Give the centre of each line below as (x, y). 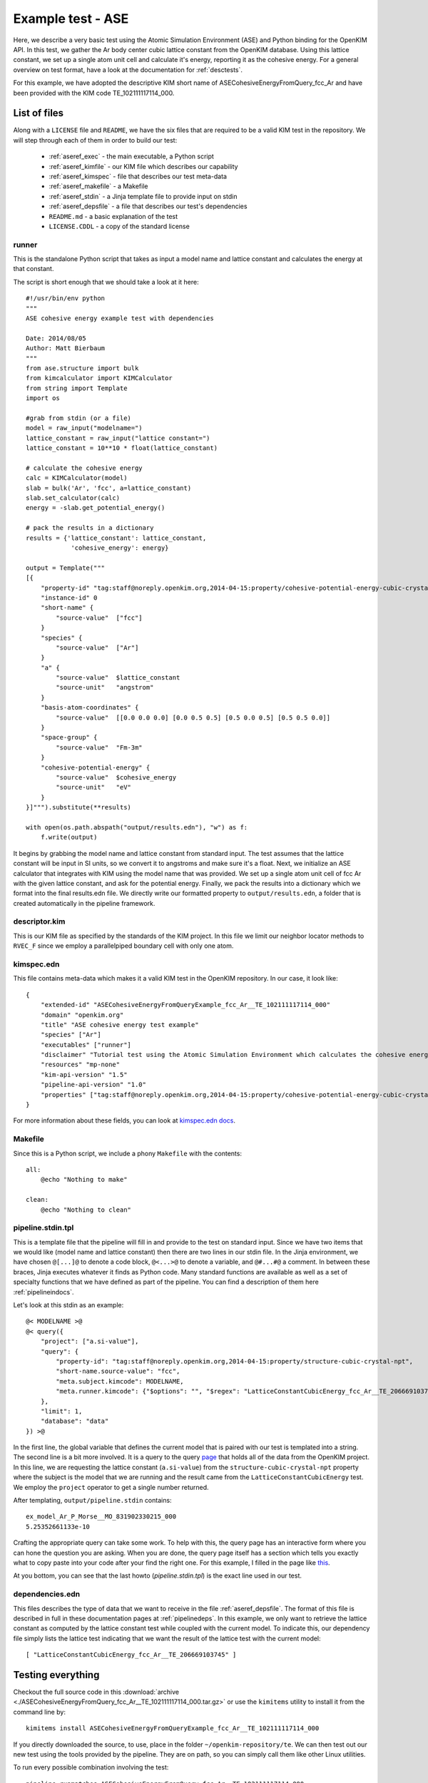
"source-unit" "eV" (94, 787)
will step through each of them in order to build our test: (95, 140)
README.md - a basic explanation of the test (113, 216)
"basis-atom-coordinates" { (90, 707)
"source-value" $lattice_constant (118, 678)
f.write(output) (69, 837)
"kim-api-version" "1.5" (84, 1074)
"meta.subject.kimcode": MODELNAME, (120, 1381)
